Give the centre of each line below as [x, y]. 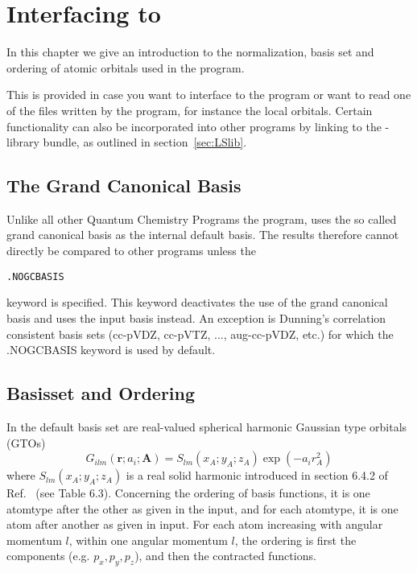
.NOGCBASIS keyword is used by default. [111, 350]
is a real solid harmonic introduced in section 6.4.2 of [257, 475]
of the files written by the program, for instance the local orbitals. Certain [190, 110]
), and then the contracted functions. [225, 556]
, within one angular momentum [148, 540]
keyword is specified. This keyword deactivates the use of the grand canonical [197, 302]
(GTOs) [26, 442]
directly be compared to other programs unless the [131, 251]
